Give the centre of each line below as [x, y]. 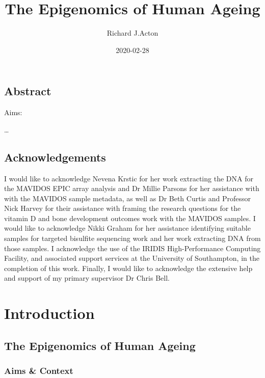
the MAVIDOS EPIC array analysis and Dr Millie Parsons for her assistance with [132, 188]
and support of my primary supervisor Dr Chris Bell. [87, 278]
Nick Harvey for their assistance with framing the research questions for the [123, 208]
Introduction [49, 313]
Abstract [28, 91]
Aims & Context [39, 371]
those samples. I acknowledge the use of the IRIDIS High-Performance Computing [132, 248]
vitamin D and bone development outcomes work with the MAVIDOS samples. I [130, 218]
